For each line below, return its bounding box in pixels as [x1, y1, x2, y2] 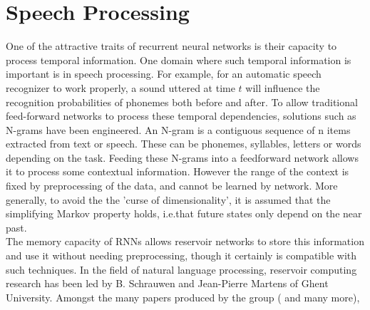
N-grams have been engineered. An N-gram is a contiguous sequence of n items [6, 122, 351, 137]
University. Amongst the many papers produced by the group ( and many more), [6, 289, 360, 304]
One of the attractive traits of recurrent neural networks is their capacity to [6, 38, 337, 53]
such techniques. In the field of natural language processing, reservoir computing [6, 262, 357, 277]
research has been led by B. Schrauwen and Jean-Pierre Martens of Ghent [6, 276, 329, 291]
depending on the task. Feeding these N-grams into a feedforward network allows [6, 150, 359, 165]
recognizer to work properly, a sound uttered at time [6, 80, 235, 95]
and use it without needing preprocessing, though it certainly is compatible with [6, 248, 357, 263]
